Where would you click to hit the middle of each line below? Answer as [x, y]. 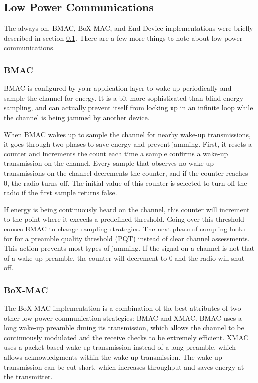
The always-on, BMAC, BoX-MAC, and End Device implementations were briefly [129, 28]
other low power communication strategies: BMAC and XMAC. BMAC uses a [123, 318]
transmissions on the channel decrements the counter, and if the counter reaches [126, 173]
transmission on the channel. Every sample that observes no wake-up [109, 163]
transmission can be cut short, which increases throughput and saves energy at [124, 366]
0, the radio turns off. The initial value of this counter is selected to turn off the [126, 183]
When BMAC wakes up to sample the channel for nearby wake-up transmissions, [127, 134]
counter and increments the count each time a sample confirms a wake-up [116, 153]
